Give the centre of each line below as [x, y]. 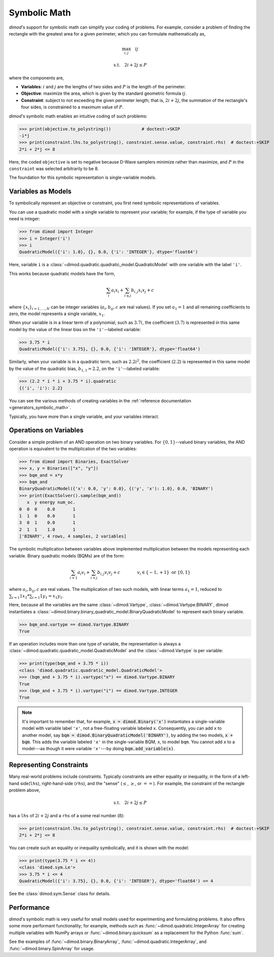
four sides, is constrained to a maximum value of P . [72, 107]
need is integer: [25, 219]
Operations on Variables [46, 430]
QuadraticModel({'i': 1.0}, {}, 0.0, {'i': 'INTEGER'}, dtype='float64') [108, 252]
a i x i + [117, 290]
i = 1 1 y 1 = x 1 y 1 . [48, 596]
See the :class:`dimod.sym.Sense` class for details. [60, 894]
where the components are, [37, 78]
